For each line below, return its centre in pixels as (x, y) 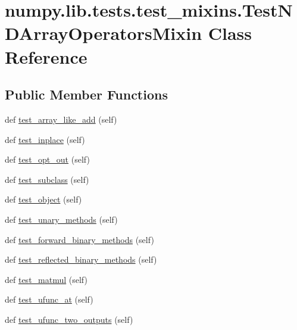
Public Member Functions (86, 94)
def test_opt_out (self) (47, 159)
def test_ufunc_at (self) (49, 299)
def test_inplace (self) (45, 139)
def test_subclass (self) (47, 179)
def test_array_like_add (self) (61, 119)
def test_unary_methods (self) (61, 219)
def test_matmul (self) (46, 279)
